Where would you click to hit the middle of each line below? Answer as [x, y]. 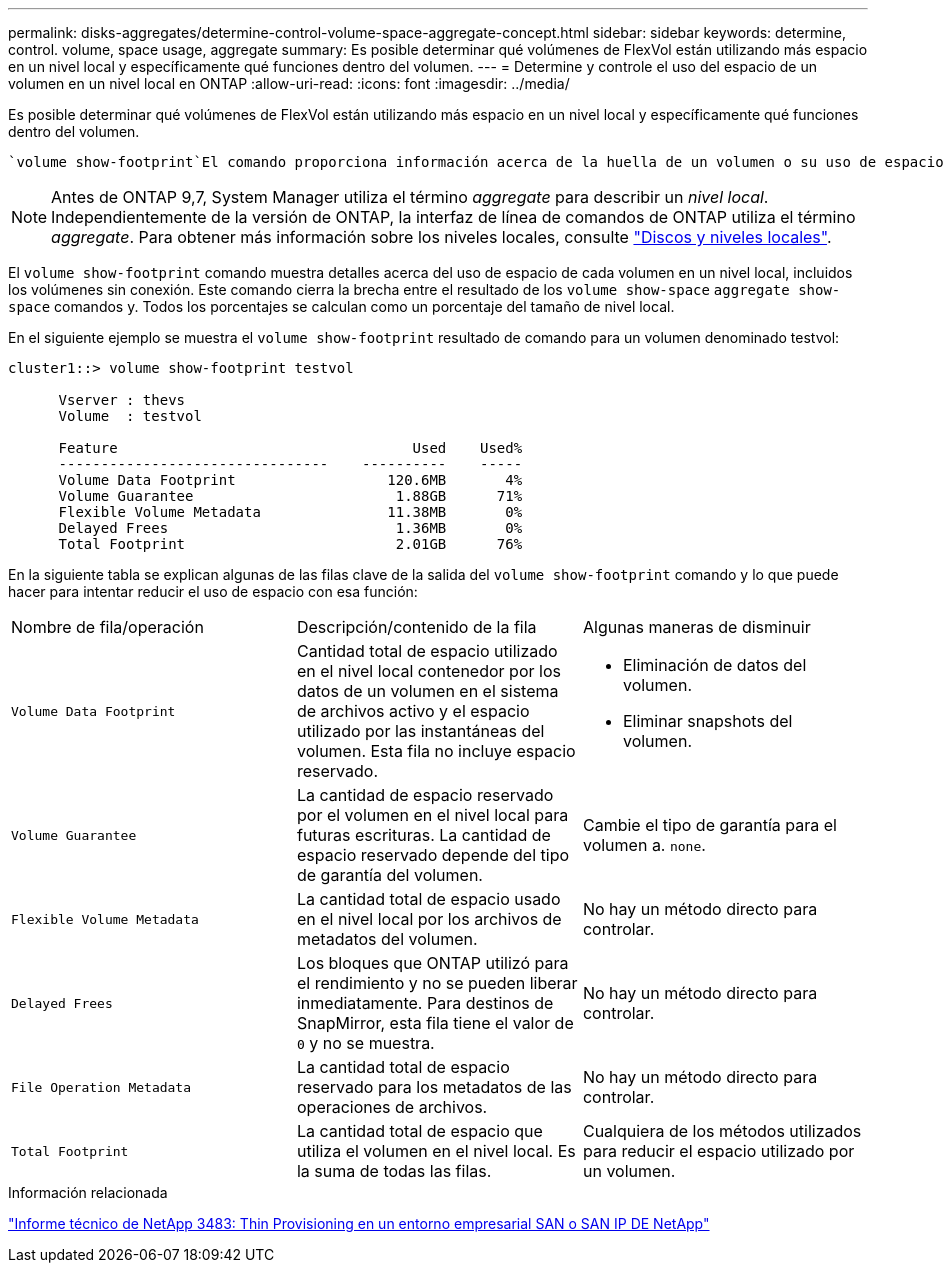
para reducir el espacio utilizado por [718, 1151]
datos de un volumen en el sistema [427, 691]
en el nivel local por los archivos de [429, 919]
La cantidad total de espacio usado [428, 899]
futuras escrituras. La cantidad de [423, 835]
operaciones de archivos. [392, 1107]
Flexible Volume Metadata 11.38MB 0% [290, 512]
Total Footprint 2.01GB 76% [290, 544]
